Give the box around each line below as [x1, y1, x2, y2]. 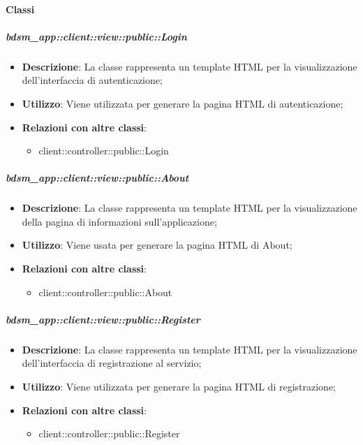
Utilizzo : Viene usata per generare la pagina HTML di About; [22, 238, 292, 252]
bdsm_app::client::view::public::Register [6, 312, 200, 326]
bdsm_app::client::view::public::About [6, 170, 189, 185]
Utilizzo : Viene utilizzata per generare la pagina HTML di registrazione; [22, 379, 336, 393]
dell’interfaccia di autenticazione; [22, 73, 163, 87]
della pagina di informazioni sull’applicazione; [22, 214, 217, 228]
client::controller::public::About [38, 284, 172, 299]
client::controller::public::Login [38, 143, 169, 158]
